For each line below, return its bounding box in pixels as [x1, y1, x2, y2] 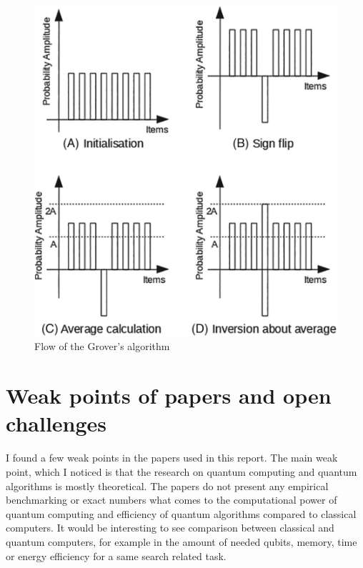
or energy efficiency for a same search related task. [6, 548, 227, 563]
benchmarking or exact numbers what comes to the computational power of [6, 492, 337, 507]
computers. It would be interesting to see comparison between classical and [6, 520, 334, 535]
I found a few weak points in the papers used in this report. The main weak [6, 450, 338, 465]
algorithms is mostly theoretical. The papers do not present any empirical [6, 478, 329, 493]
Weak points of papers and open [6, 381, 332, 410]
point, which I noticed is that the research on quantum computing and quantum [6, 464, 357, 479]
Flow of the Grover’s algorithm [34, 339, 170, 354]
